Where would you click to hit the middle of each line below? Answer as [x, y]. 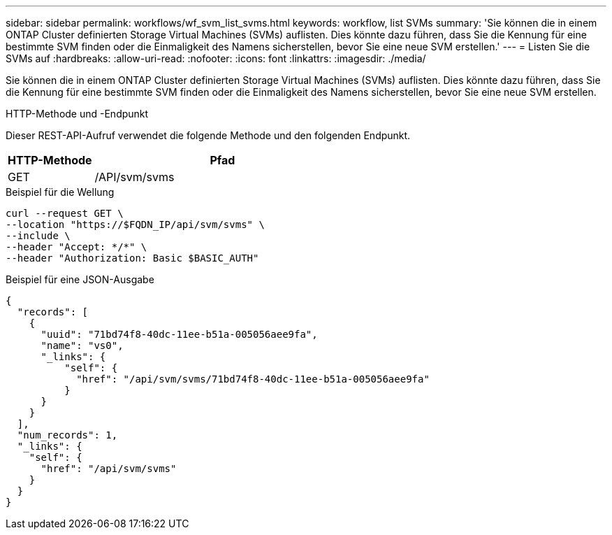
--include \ [38, 236]
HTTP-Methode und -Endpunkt [77, 114]
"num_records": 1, [67, 435]
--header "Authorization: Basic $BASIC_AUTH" [132, 258]
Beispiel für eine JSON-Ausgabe [80, 279]
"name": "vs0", [82, 345]
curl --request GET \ [65, 213]
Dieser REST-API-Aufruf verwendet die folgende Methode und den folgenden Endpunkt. [208, 135]
